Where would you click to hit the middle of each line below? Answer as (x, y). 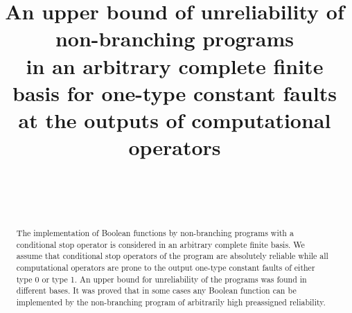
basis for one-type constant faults (175, 92)
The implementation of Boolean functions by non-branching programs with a (155, 233)
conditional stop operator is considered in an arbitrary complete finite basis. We (160, 244)
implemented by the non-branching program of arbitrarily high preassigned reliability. (171, 302)
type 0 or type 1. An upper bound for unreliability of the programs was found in (161, 279)
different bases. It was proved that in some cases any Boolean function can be (156, 290)
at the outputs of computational (175, 119)
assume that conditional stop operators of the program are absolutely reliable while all (172, 256)
